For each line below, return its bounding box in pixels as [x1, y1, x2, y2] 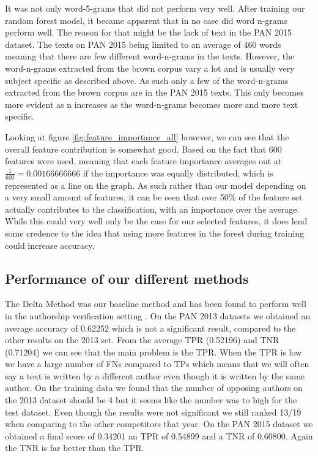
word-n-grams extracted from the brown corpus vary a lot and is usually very [5, 61, 295, 74]
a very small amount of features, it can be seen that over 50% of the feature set [5, 191, 303, 203]
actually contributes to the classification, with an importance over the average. [5, 202, 300, 215]
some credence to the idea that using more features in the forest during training [5, 226, 304, 239]
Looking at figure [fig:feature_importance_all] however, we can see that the [5, 130, 289, 143]
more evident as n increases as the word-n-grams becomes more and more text [5, 97, 298, 110]
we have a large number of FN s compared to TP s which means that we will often [5, 357, 309, 370]
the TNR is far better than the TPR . [5, 441, 144, 454]
